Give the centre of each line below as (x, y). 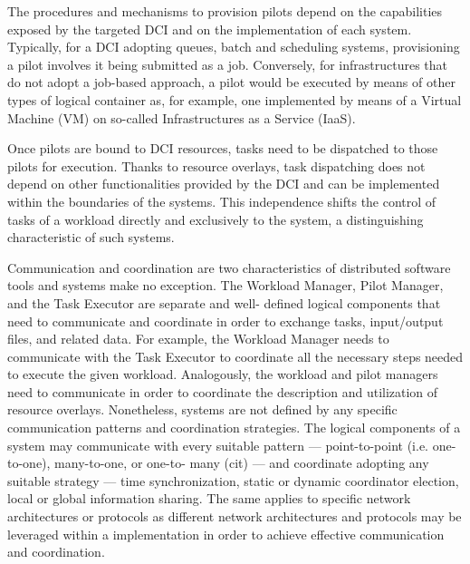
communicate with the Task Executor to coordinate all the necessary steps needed (235, 356)
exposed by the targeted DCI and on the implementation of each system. (210, 29)
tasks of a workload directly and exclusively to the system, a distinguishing (216, 219)
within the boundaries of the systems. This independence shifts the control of (222, 201)
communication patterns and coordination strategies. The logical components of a (234, 428)
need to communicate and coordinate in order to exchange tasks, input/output (225, 321)
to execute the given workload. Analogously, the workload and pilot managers (223, 374)
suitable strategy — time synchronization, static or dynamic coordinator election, (233, 480)
